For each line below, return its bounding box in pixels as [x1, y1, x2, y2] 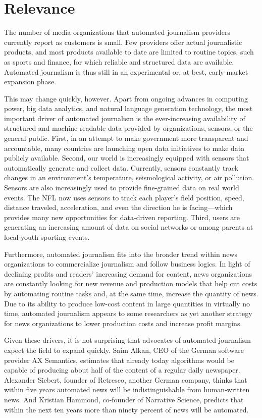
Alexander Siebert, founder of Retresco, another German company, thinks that [4, 374, 247, 385]
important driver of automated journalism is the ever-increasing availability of [4, 113, 245, 123]
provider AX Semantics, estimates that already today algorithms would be [4, 354, 234, 365]
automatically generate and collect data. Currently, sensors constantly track [4, 162, 239, 173]
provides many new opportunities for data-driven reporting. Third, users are [4, 212, 240, 222]
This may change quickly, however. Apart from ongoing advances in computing [4, 93, 248, 103]
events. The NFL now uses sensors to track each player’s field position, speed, [4, 192, 244, 202]
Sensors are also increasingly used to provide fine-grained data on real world [4, 182, 239, 193]
